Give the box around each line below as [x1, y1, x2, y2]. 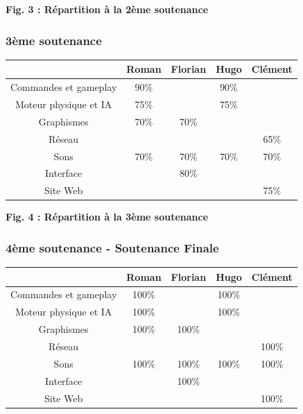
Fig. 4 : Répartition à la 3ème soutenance [6, 209, 209, 224]
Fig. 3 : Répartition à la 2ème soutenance [6, 2, 209, 16]
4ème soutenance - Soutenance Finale [6, 239, 219, 256]
